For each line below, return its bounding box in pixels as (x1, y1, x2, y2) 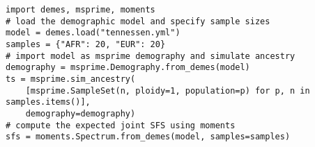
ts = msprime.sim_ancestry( (6, 73, 136, 84)
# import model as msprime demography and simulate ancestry (6, 51, 295, 61)
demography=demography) (25, 108, 136, 119)
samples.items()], (6, 97, 91, 107)
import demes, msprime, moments (6, 5, 155, 15)
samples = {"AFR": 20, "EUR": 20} (6, 39, 166, 49)
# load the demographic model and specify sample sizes (6, 16, 270, 26)
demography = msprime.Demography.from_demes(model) (6, 62, 250, 73)
